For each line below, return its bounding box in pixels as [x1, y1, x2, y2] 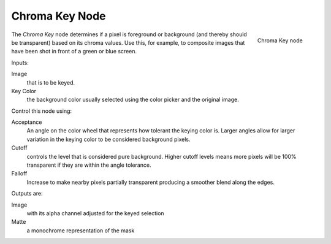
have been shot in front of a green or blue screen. [11, 48, 137, 55]
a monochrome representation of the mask [26, 227, 135, 234]
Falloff [11, 170, 28, 177]
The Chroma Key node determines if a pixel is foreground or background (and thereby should [11, 31, 248, 38]
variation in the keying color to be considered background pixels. [26, 135, 191, 143]
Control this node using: [11, 107, 72, 115]
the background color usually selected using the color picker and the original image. [26, 96, 239, 104]
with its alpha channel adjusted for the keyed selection [26, 209, 165, 217]
